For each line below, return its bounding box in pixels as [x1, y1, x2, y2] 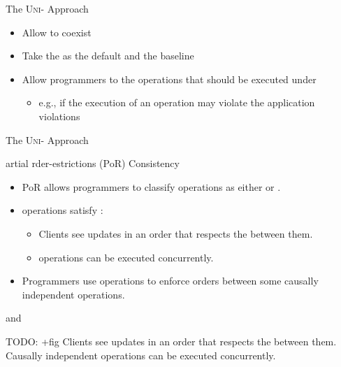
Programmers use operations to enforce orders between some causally [22, 273, 319, 288]
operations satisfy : [22, 203, 103, 217]
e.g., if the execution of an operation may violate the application [38, 95, 315, 110]
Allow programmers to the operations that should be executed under [22, 71, 317, 86]
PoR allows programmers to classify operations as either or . [22, 179, 281, 194]
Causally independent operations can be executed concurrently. [6, 347, 276, 362]
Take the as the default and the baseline [22, 48, 194, 63]
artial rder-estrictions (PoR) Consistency [6, 156, 180, 171]
